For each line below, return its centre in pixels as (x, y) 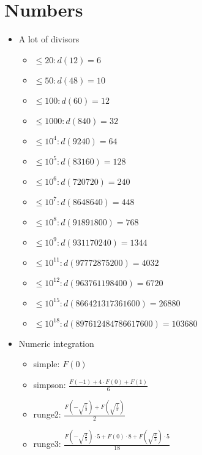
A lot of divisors (49, 39)
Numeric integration (56, 343)
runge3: (47, 444)
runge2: (47, 414)
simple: (47, 364)
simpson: (50, 385)
